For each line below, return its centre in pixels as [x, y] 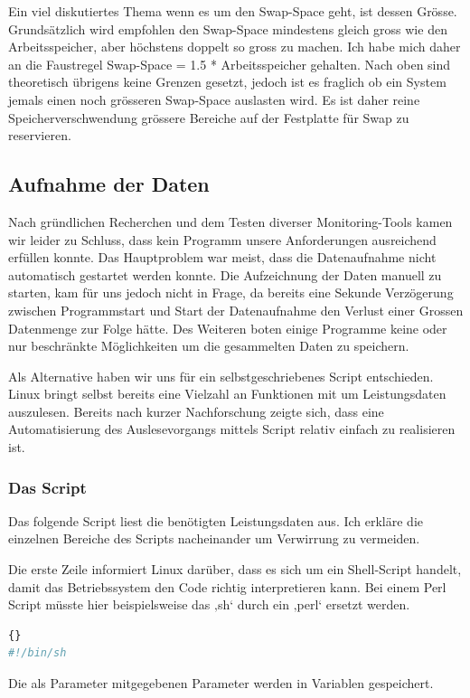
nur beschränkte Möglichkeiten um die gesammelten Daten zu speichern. [209, 346]
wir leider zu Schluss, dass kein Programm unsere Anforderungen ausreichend [222, 239]
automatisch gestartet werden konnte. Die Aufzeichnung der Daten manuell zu [225, 274]
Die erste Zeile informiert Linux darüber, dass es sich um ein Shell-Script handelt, [235, 569]
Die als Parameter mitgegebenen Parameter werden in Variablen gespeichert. [221, 683]
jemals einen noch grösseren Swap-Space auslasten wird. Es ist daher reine [214, 99]
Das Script [47, 487]
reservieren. [40, 135]
